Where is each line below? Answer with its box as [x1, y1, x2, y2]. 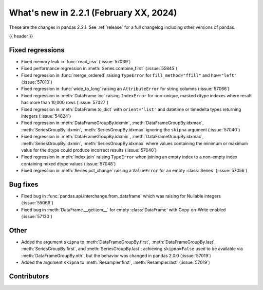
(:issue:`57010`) [21, 79, 53, 85]
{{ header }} [9, 33, 34, 39]
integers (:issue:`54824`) [21, 113, 71, 119]
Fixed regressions [9, 46, 65, 54]
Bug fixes [9, 180, 38, 188]
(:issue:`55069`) [21, 200, 54, 206]
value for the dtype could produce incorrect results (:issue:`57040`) [21, 147, 157, 153]
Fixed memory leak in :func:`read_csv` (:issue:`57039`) [21, 58, 131, 64]
